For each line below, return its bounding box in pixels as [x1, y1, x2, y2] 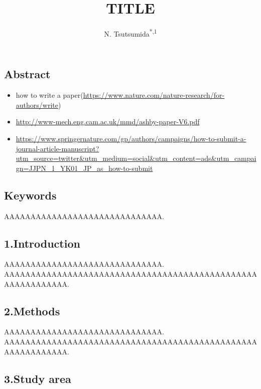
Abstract [4, 66, 51, 82]
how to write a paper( [16, 90, 83, 100]
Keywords [4, 187, 57, 203]
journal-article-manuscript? [16, 143, 99, 153]
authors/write [16, 99, 58, 110]
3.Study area [4, 370, 71, 386]
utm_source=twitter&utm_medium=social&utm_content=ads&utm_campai [16, 153, 256, 163]
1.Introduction [4, 235, 80, 251]
